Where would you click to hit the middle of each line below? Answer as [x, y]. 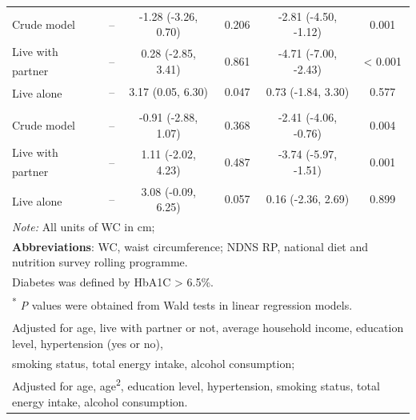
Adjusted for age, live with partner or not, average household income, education [208, 328]
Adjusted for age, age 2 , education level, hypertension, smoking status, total [196, 385]
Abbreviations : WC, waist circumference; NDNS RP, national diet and [190, 246]
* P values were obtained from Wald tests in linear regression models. [182, 304]
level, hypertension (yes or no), [88, 343]
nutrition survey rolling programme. [100, 262]
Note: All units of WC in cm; [84, 226]
